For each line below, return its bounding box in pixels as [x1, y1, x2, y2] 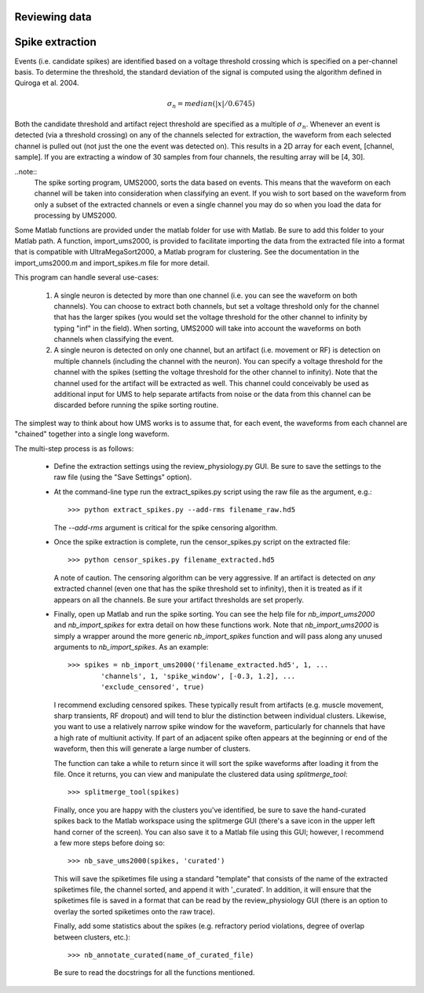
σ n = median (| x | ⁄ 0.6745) [166, 99, 255, 110]
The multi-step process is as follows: [14, 444, 134, 453]
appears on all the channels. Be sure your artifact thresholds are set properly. [53, 595, 305, 604]
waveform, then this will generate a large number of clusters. [53, 744, 251, 753]
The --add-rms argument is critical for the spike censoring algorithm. [53, 522, 278, 532]
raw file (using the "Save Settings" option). [53, 472, 192, 482]
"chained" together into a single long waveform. [14, 429, 170, 439]
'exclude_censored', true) [101, 683, 205, 691]
